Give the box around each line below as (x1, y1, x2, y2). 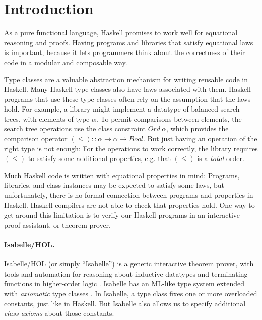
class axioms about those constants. (4, 308, 114, 318)
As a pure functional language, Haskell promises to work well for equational (4, 27, 238, 38)
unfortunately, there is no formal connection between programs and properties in (4, 190, 253, 200)
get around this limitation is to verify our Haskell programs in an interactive (4, 209, 240, 220)
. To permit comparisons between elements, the (96, 113, 242, 124)
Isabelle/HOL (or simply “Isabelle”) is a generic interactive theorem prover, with (4, 258, 254, 269)
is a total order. (197, 153, 244, 164)
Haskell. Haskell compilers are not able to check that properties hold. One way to (4, 199, 255, 210)
